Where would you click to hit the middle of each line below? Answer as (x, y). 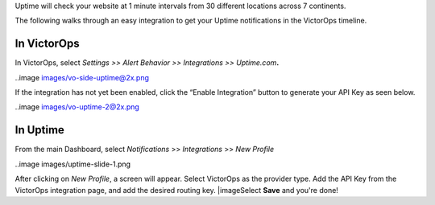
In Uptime (39, 130)
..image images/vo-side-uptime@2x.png (82, 77)
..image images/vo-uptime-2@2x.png (77, 107)
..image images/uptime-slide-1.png (73, 164)
